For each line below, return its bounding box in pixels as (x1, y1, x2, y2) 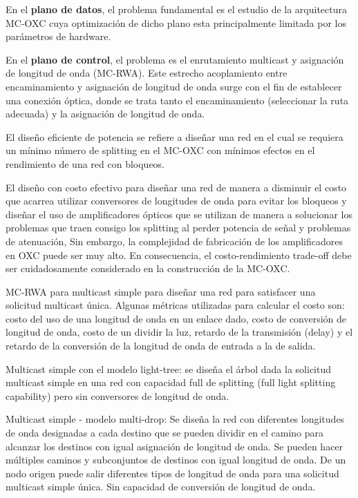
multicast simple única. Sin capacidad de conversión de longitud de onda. (6, 479, 316, 494)
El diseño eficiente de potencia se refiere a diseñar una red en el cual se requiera (6, 129, 343, 144)
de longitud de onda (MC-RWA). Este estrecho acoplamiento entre (6, 66, 288, 80)
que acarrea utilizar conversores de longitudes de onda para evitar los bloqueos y (6, 193, 347, 208)
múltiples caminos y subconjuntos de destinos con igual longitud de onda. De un (6, 452, 346, 467)
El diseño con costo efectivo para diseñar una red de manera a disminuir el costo (6, 180, 347, 194)
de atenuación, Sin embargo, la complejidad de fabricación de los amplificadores (6, 233, 343, 248)
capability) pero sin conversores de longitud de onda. (6, 388, 229, 403)
